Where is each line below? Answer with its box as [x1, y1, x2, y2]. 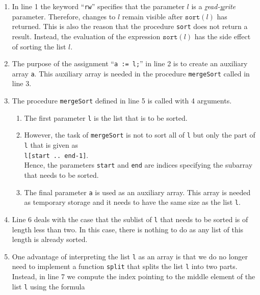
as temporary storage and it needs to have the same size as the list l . [24, 197, 241, 207]
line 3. [12, 78, 32, 89]
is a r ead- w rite [191, 1, 236, 11]
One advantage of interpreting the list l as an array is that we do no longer [12, 251, 248, 261]
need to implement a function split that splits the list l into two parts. [12, 261, 238, 272]
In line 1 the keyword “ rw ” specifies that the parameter [12, 1, 185, 11]
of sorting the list [12, 41, 66, 51]
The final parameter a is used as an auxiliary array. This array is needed [24, 186, 251, 197]
